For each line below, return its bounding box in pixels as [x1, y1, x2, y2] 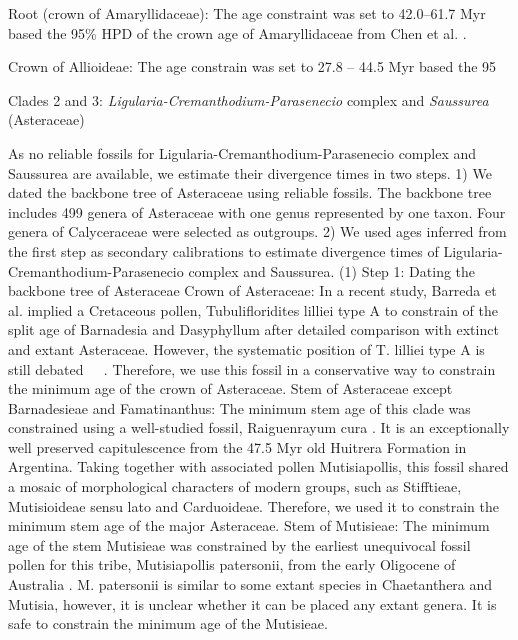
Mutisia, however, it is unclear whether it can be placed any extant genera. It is [8, 593, 497, 614]
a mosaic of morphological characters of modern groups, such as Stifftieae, [8, 476, 462, 497]
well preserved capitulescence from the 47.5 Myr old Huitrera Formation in [8, 436, 467, 457]
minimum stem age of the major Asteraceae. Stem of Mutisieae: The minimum [8, 515, 490, 536]
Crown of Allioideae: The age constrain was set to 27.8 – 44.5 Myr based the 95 [8, 56, 497, 77]
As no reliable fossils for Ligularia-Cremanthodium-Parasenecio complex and [8, 142, 477, 163]
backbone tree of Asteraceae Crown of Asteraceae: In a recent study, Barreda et [8, 280, 497, 301]
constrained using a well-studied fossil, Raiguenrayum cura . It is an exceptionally [8, 417, 510, 438]
